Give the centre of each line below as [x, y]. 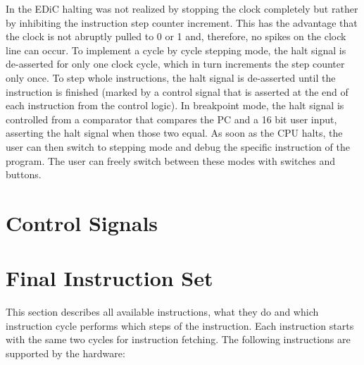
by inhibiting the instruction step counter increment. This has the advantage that [182, 22]
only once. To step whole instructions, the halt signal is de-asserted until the [171, 77]
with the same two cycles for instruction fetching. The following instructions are [178, 339]
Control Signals [82, 222]
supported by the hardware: [65, 353]
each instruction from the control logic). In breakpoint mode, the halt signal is [175, 105]
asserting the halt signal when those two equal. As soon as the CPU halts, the [174, 133]
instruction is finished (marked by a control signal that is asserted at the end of [177, 91]
